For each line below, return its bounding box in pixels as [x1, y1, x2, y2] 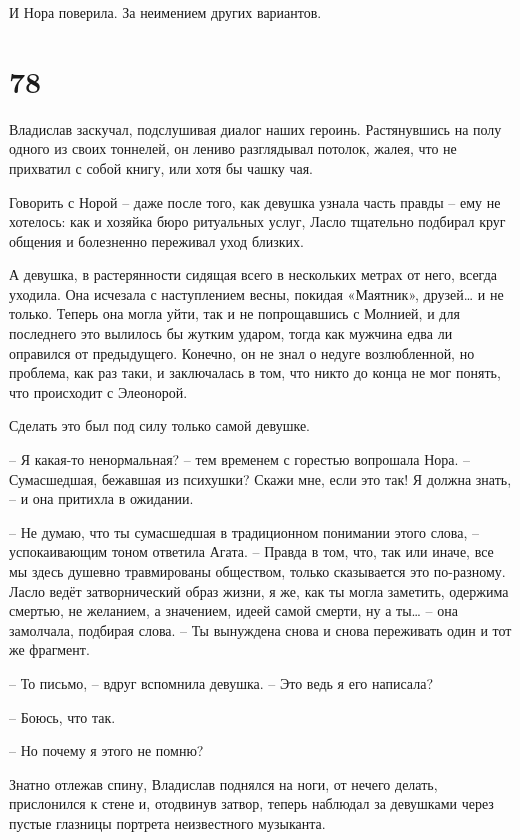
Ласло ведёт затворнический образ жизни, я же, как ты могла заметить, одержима [9, 580, 509, 601]
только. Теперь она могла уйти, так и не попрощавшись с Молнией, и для [9, 303, 460, 324]
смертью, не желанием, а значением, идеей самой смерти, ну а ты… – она [9, 600, 458, 621]
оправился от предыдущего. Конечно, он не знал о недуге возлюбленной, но [9, 342, 475, 363]
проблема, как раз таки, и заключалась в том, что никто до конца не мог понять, [9, 362, 501, 383]
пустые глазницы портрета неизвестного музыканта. [9, 812, 326, 833]
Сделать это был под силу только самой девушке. [9, 415, 310, 436]
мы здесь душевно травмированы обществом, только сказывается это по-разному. [9, 561, 506, 581]
